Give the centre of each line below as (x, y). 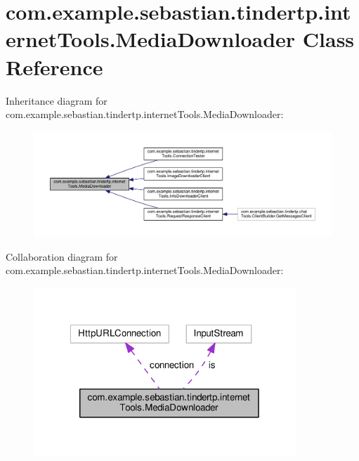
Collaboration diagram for (62, 256)
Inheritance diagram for (57, 100)
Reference (54, 66)
